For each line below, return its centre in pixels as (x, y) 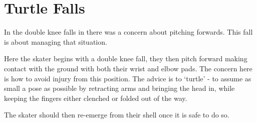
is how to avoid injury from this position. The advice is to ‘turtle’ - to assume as (128, 78)
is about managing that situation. (56, 41)
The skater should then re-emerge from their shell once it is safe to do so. (117, 115)
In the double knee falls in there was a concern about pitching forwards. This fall (128, 32)
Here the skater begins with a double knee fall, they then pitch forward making (126, 58)
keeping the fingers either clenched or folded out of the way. (96, 98)
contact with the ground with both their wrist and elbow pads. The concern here (128, 68)
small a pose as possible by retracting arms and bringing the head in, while (119, 88)
